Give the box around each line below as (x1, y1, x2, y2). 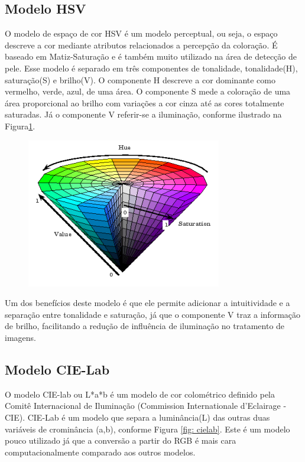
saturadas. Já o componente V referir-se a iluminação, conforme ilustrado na (5, 108, 282, 121)
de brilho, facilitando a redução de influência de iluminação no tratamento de (5, 320, 285, 332)
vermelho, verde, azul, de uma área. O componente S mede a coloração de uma (5, 85, 291, 97)
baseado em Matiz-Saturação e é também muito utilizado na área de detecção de (5, 50, 297, 63)
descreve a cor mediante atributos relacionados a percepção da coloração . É (5, 38, 278, 51)
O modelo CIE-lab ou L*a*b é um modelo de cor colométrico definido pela (5, 388, 275, 400)
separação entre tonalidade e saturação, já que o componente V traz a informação (5, 308, 301, 320)
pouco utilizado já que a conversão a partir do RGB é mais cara (5, 434, 236, 447)
